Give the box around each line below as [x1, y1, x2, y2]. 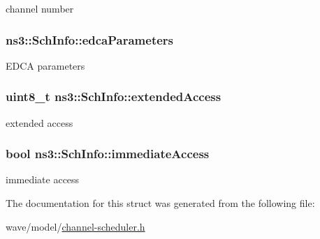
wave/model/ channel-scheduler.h [6, 219, 145, 233]
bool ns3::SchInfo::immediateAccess [6, 145, 210, 162]
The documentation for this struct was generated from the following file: [6, 196, 315, 210]
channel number [6, 1, 74, 15]
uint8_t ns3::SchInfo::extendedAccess [6, 88, 221, 105]
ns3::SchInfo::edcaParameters [6, 31, 174, 48]
